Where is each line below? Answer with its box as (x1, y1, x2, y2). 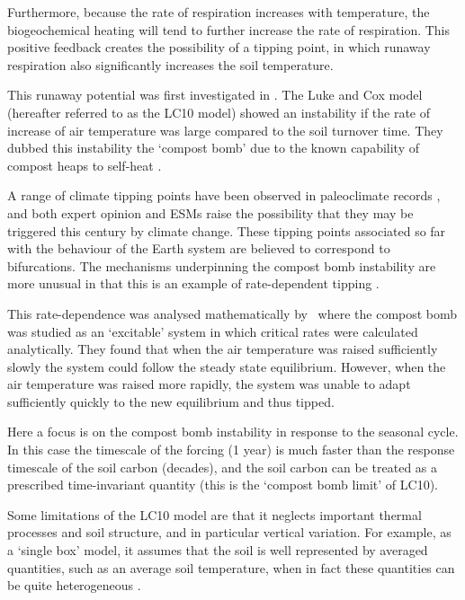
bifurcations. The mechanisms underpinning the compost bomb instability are (7, 256, 436, 275)
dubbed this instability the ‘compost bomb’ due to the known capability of (7, 138, 420, 157)
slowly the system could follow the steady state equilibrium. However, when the (7, 357, 446, 375)
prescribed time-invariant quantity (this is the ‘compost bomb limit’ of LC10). (7, 475, 438, 494)
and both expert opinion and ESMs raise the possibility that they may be (7, 203, 414, 222)
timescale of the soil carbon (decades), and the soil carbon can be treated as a (7, 457, 438, 476)
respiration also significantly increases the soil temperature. (7, 55, 334, 74)
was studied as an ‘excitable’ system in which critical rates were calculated (7, 322, 418, 340)
